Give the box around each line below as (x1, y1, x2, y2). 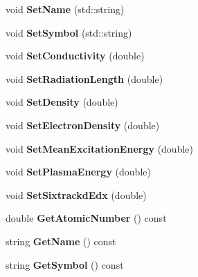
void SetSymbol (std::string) (6, 25, 132, 39)
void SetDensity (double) (6, 95, 118, 109)
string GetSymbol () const (6, 257, 124, 271)
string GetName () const (6, 233, 116, 248)
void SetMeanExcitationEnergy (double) (6, 141, 193, 155)
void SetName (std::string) (6, 2, 125, 16)
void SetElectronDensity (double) (6, 117, 160, 132)
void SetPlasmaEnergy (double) (6, 164, 151, 179)
